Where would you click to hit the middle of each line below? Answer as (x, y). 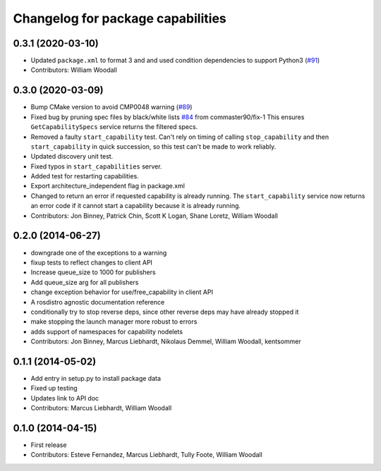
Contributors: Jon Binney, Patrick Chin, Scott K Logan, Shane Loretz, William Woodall (154, 216)
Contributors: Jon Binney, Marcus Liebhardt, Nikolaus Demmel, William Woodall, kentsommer (166, 341)
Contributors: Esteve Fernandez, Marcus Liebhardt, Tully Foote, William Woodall (146, 455)
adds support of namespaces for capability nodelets (107, 331)
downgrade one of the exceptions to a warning (99, 252)
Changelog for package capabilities (120, 18)
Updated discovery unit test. (72, 157)
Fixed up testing (54, 389)
